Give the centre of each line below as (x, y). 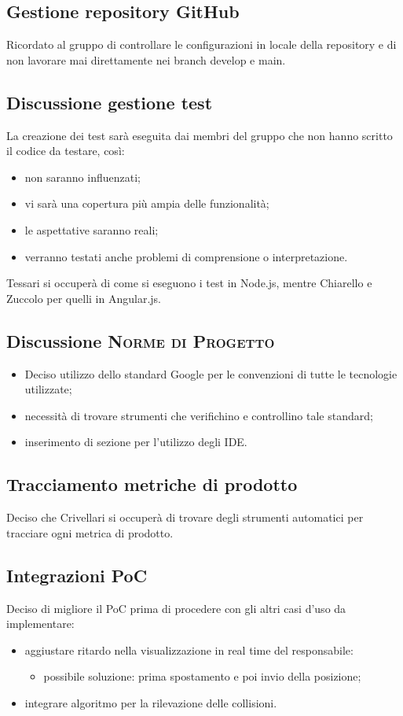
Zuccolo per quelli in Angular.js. (84, 298)
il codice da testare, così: (66, 151)
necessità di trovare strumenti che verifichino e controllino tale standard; (199, 415)
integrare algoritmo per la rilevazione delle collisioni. (151, 702)
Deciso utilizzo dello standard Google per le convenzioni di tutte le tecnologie (211, 373)
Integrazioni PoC (77, 575)
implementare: (40, 624)
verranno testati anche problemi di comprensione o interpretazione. (186, 256)
